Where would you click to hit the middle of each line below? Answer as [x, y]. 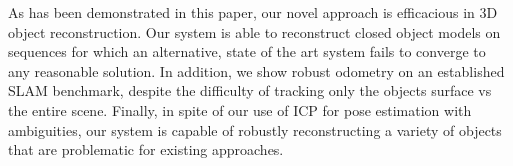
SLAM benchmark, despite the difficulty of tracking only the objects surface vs [250, 90]
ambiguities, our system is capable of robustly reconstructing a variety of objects [255, 129]
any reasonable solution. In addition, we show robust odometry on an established [256, 70]
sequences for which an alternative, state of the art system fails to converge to [247, 51]
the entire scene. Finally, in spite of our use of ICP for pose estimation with [240, 109]
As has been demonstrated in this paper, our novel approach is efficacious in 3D [253, 12]
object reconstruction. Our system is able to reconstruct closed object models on [254, 31]
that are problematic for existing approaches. [146, 149]
